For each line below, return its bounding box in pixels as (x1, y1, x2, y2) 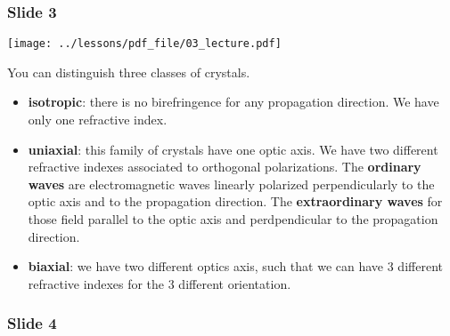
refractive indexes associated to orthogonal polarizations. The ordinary (28, 157, 421, 176)
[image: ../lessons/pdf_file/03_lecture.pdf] (7, 37, 282, 51)
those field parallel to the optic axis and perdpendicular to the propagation (28, 210, 438, 228)
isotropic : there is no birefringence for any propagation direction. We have (28, 92, 439, 111)
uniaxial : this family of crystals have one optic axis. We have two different (28, 140, 438, 158)
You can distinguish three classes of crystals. (7, 62, 250, 81)
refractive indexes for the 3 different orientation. (28, 274, 291, 292)
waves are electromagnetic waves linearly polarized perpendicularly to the (28, 174, 435, 193)
